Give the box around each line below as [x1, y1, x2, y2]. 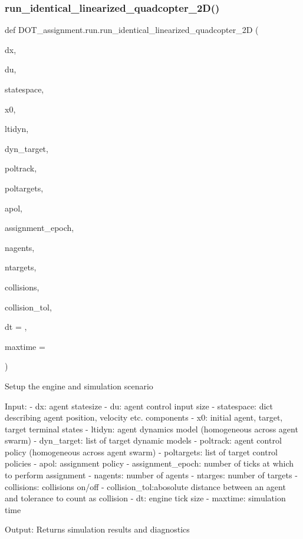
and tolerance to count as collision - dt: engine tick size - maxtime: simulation [5, 492, 286, 504]
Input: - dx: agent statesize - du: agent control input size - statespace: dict [5, 399, 273, 412]
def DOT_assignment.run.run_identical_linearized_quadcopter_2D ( [5, 24, 259, 36]
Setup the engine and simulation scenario [5, 379, 153, 392]
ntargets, [5, 261, 37, 273]
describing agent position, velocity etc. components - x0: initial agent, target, [5, 411, 283, 424]
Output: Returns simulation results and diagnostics [5, 523, 190, 535]
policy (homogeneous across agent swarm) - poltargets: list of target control [5, 445, 278, 458]
